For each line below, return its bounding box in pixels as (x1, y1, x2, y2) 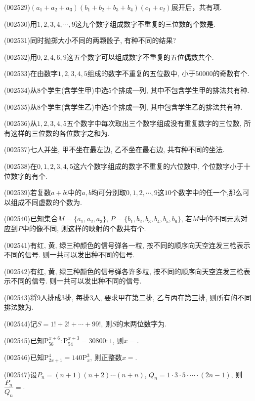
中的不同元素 (199, 213, 241, 224)
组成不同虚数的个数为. (10, 197, 82, 207)
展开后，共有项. (171, 2, 222, 12)
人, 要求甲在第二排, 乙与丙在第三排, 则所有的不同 (93, 292, 252, 302)
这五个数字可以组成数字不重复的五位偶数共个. (66, 51, 214, 62)
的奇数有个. (212, 68, 250, 79)
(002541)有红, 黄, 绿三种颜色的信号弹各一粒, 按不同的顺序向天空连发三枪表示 (4, 240, 251, 250)
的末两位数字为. (116, 319, 167, 329)
